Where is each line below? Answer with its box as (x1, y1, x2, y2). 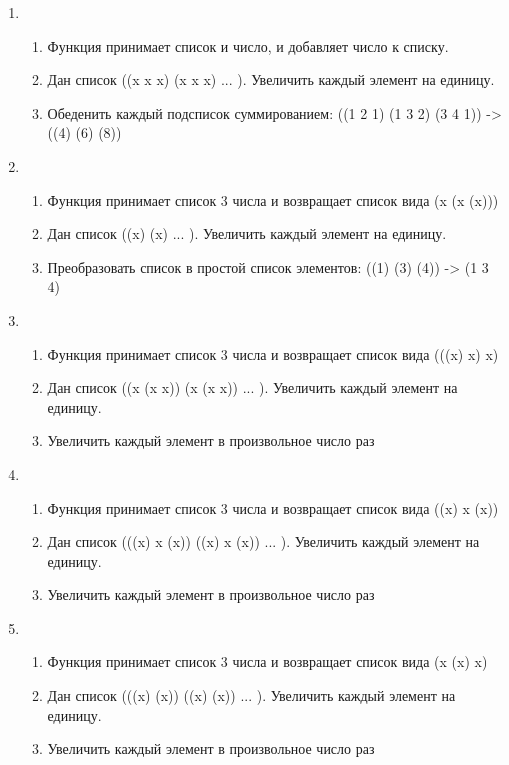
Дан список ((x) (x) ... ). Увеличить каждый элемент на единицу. (47, 223, 447, 244)
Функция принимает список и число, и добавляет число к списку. (47, 35, 449, 56)
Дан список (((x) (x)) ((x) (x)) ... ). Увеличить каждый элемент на (47, 685, 456, 706)
